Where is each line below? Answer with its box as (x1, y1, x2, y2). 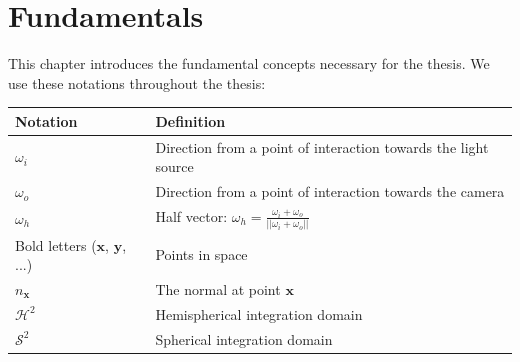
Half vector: (155, 205, 228, 226)
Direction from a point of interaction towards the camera (155, 181, 505, 202)
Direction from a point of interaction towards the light (155, 136, 489, 157)
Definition (155, 110, 226, 131)
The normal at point (155, 278, 281, 299)
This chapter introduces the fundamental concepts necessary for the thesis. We (8, 53, 490, 74)
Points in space (155, 244, 248, 265)
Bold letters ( (15, 234, 97, 255)
